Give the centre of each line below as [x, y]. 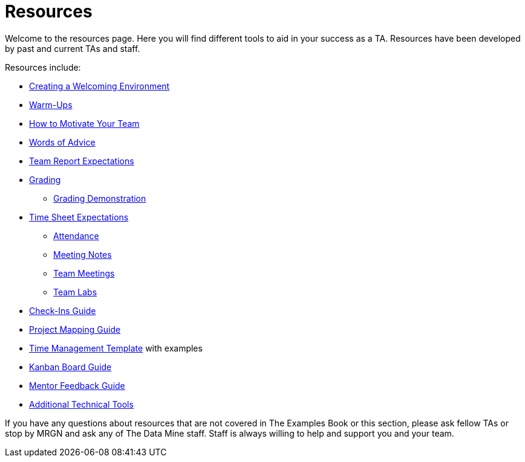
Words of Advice [62, 142]
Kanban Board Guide [70, 367]
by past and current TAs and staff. [73, 48]
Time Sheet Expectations [79, 217]
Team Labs [75, 292]
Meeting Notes [83, 254]
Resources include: [43, 67]
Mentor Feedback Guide [77, 385]
